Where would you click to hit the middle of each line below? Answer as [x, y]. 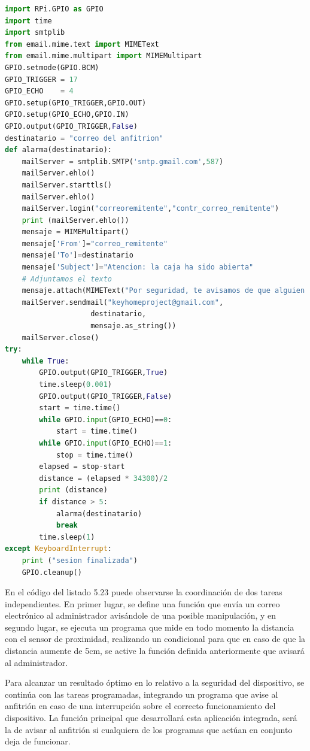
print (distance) [73, 490]
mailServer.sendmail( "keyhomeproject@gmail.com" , [123, 302]
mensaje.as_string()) [133, 326]
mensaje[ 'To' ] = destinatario [77, 255]
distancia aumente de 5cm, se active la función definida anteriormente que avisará [155, 651]
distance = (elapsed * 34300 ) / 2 [104, 478]
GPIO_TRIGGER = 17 [41, 79]
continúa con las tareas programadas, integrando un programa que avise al [142, 694]
